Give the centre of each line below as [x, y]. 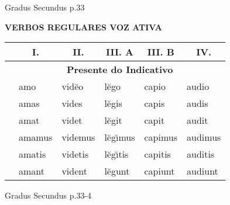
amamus [36, 137]
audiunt [202, 171]
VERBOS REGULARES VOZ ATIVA [83, 27]
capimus [161, 137]
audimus [204, 137]
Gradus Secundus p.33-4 [48, 195]
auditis [201, 154]
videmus [78, 137]
